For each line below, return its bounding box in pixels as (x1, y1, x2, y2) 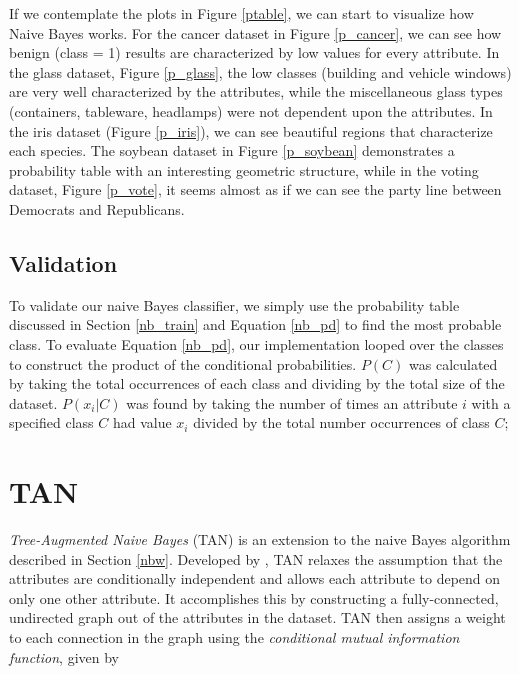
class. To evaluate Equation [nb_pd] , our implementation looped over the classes (9, 333, 504, 354)
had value (112, 412, 172, 433)
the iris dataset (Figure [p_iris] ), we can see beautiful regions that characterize (9, 120, 493, 141)
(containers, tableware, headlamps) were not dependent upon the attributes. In (9, 100, 493, 121)
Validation (9, 247, 118, 278)
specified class (9, 412, 94, 433)
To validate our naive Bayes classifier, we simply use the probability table (9, 294, 460, 315)
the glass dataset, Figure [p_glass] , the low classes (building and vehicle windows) (9, 61, 512, 82)
